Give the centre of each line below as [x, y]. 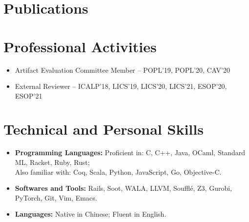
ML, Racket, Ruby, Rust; [52, 162]
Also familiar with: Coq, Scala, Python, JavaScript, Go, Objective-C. [118, 172]
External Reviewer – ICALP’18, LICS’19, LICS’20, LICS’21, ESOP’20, [121, 86]
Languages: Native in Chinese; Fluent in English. [91, 214]
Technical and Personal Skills [104, 129]
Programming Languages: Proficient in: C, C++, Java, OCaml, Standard [130, 152]
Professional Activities [80, 46]
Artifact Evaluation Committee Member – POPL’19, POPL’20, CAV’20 [122, 70]
